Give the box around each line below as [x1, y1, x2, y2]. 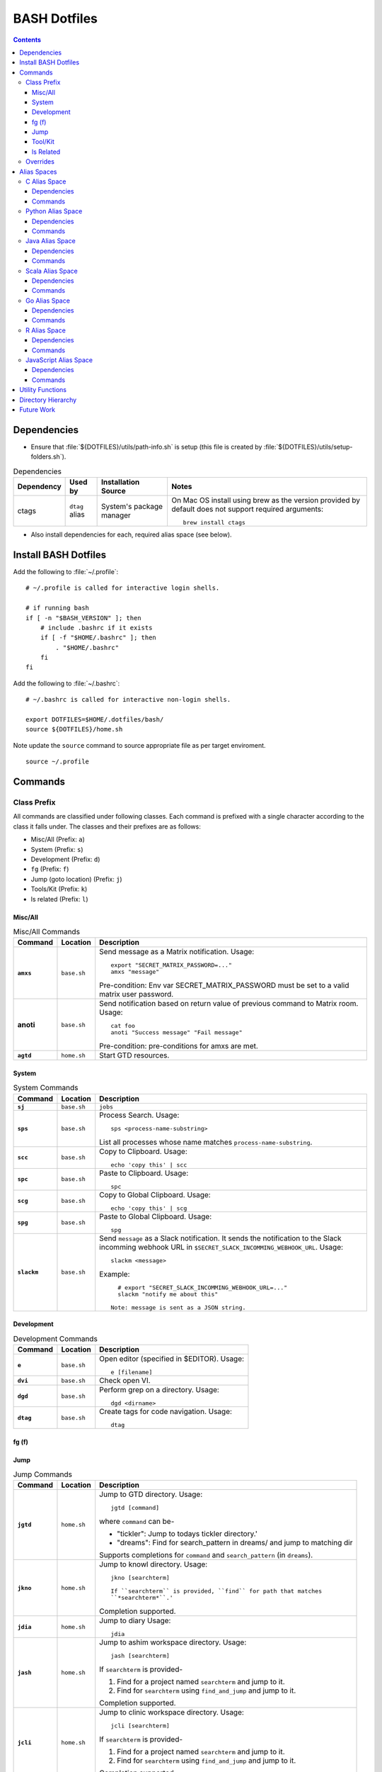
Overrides [25, 157, 54, 166]
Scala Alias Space [25, 267, 78, 275]
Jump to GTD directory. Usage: [99, 1489, 203, 1499]
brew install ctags [183, 519, 245, 527]
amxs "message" [110, 968, 160, 976]
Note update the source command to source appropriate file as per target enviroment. [13, 741, 266, 749]
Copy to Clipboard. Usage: [99, 1146, 187, 1156]
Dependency [17, 482, 62, 492]
